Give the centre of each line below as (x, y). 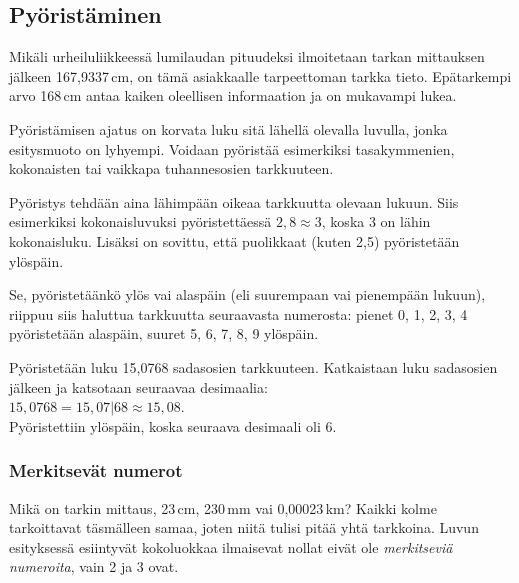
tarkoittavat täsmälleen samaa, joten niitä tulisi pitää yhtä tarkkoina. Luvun (244, 527)
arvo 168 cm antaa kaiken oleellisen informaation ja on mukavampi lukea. (233, 95)
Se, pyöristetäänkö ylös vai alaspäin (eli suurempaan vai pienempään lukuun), (247, 294)
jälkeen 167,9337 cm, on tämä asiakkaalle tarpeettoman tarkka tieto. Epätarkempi (260, 75)
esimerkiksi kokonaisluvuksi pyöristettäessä (140, 221)
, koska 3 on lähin (376, 221)
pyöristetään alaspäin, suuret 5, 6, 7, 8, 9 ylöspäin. (164, 333)
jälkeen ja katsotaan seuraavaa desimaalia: (138, 386)
